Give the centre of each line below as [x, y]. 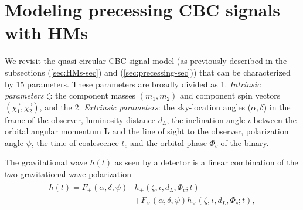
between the [275, 119]
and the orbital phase [168, 142]
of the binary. [245, 142]
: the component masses [93, 95]
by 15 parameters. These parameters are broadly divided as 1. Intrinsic [133, 84]
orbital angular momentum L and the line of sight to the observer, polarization [147, 131]
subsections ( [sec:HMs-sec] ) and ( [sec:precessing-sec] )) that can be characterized [148, 72]
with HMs [46, 33]
